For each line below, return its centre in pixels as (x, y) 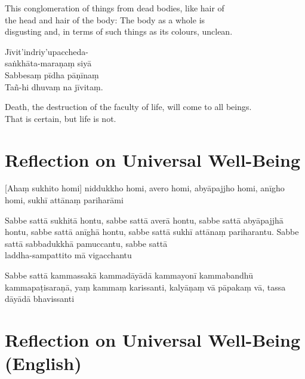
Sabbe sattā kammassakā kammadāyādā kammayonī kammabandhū (129, 275)
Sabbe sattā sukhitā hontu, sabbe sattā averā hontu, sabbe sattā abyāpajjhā (144, 220)
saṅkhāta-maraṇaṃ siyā (48, 63)
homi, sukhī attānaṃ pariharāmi (64, 200)
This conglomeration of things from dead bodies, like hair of (115, 8)
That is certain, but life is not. (61, 118)
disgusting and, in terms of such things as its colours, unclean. (119, 31)
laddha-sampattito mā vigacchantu (68, 255)
